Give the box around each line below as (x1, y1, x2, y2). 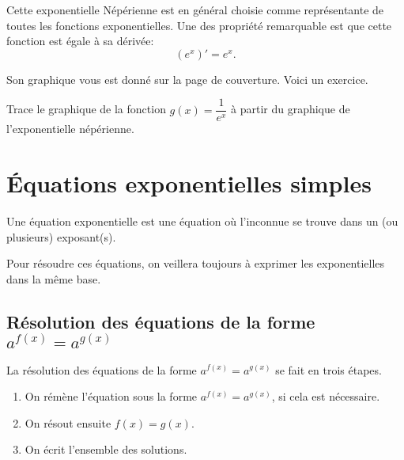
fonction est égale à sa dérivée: (6, 32, 154, 49)
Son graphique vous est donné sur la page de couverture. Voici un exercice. (6, 70, 368, 87)
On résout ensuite (25, 414, 111, 431)
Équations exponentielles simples (6, 167, 372, 200)
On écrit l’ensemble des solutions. (25, 441, 187, 458)
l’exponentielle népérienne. (6, 120, 134, 137)
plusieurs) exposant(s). (6, 228, 116, 245)
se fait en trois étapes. (275, 361, 382, 378)
